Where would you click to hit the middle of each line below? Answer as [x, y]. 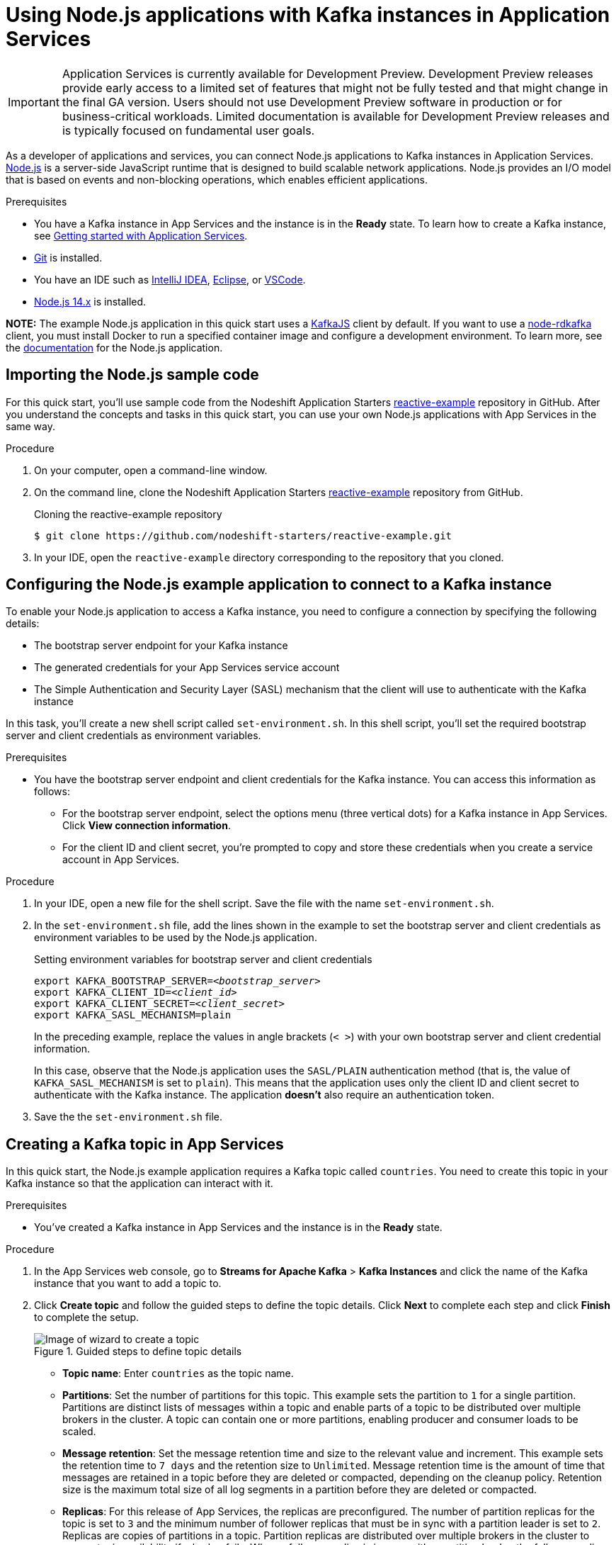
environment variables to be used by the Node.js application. [176, 938]
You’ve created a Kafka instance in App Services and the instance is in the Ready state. [238, 1227]
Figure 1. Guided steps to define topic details [138, 1352]
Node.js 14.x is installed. [90, 301]
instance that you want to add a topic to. [128, 1283]
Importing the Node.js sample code [132, 375]
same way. [31, 426]
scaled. [79, 1432]
